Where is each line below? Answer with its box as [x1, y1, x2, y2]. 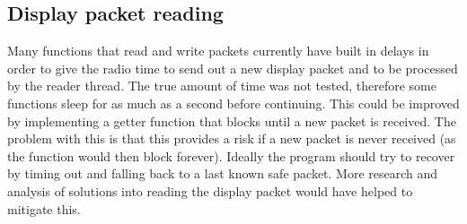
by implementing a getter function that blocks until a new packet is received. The [7, 111, 456, 130]
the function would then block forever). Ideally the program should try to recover [7, 146, 455, 165]
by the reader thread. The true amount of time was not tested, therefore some [7, 76, 436, 95]
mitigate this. [7, 199, 81, 218]
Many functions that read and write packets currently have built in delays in [7, 41, 429, 60]
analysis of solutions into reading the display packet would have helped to [7, 181, 413, 200]
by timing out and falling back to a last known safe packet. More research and [7, 164, 438, 183]
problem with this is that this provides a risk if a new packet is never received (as [7, 129, 456, 148]
